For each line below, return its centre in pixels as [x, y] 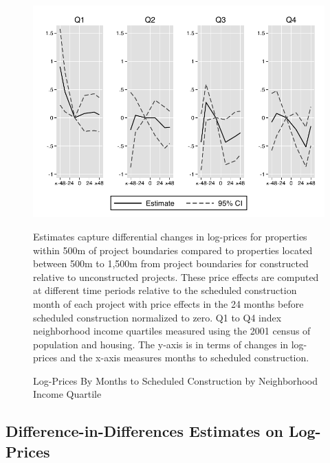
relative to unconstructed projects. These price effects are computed [176, 276]
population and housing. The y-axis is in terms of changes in [161, 344]
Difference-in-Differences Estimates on [144, 431]
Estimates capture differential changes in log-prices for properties [170, 236]
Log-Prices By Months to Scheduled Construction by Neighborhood [175, 380]
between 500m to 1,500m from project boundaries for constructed [171, 263]
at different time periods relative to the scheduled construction [165, 290]
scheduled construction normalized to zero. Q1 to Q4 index [157, 317]
